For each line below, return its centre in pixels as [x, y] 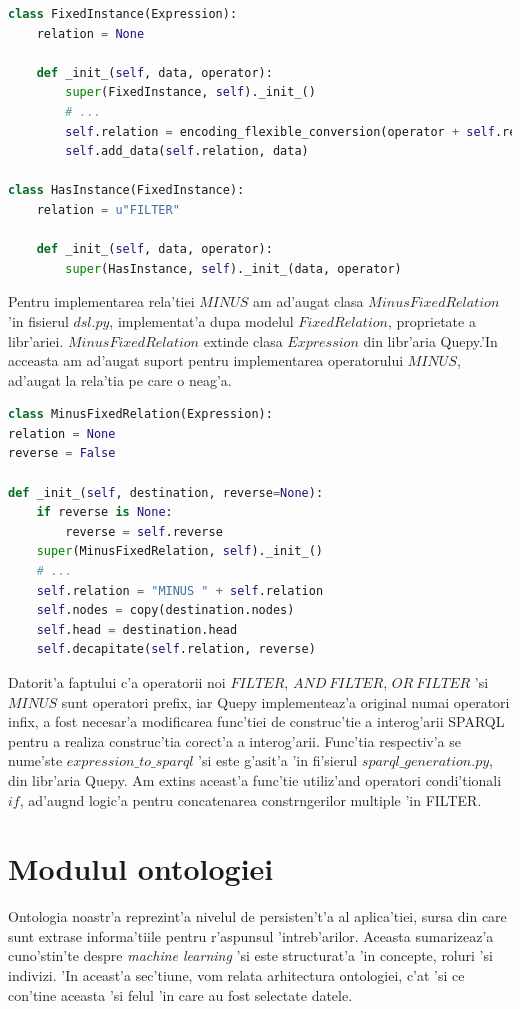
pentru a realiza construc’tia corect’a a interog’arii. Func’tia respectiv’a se [234, 740]
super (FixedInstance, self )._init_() [190, 92]
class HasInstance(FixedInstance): [126, 190]
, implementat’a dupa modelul [201, 320]
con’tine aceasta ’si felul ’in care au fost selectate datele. [180, 994]
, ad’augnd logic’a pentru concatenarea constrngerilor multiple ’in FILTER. [250, 799]
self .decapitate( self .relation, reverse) [176, 649]
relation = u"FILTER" [108, 209]
